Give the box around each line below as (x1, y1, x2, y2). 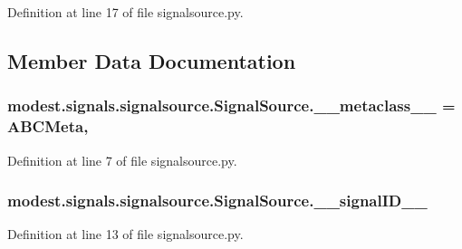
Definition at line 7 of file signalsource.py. (7, 150, 237, 169)
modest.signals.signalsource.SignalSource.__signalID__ (7, 189, 428, 212)
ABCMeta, (7, 115, 89, 138)
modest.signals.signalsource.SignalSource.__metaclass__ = (7, 94, 456, 117)
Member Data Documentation (7, 46, 296, 74)
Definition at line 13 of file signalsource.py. (7, 225, 244, 244)
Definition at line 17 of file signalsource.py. (7, 3, 244, 21)
